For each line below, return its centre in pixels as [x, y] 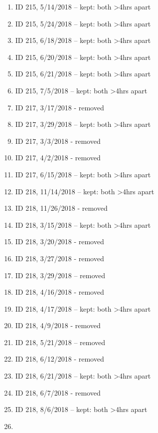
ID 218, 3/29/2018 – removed [60, 275]
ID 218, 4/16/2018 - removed [60, 292]
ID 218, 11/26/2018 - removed [61, 208]
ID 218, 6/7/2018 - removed [58, 392]
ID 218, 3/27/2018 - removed [60, 258]
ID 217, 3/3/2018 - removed [58, 141]
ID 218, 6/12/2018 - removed [60, 359]
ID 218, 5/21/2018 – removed [60, 342]
